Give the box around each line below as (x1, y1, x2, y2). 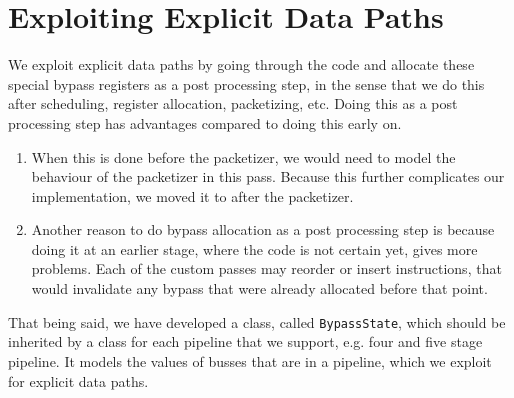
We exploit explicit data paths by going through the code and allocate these (8, 54, 475, 75)
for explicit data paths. (8, 370, 149, 391)
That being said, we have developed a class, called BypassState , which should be (8, 311, 506, 332)
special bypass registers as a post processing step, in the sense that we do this (8, 73, 485, 94)
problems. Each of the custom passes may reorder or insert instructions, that (31, 258, 502, 279)
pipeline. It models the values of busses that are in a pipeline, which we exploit (8, 350, 492, 371)
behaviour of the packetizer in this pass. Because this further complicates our (31, 166, 505, 187)
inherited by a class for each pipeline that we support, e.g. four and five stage (8, 331, 483, 352)
